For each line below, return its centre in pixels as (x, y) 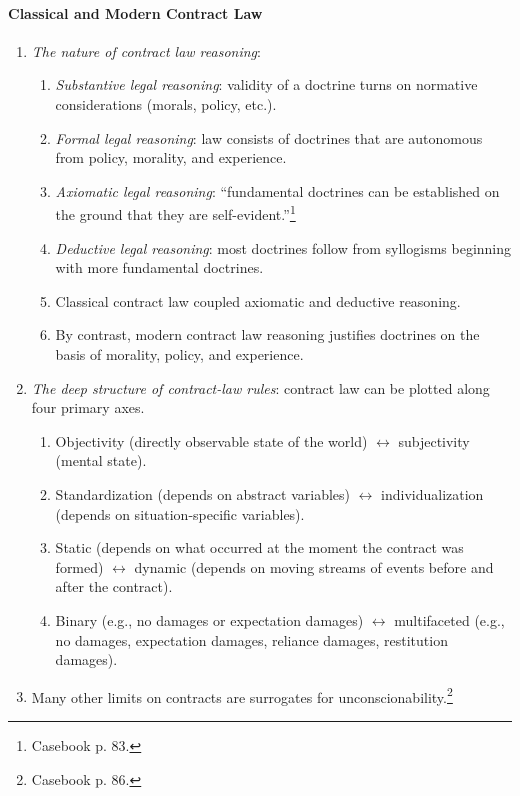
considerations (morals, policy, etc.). (166, 103)
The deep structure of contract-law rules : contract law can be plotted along (260, 387)
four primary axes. (88, 407)
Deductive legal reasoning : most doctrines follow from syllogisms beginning (283, 247)
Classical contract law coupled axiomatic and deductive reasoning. (258, 300)
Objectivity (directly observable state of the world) (211, 440)
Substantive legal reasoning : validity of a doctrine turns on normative (266, 84)
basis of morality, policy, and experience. (179, 353)
